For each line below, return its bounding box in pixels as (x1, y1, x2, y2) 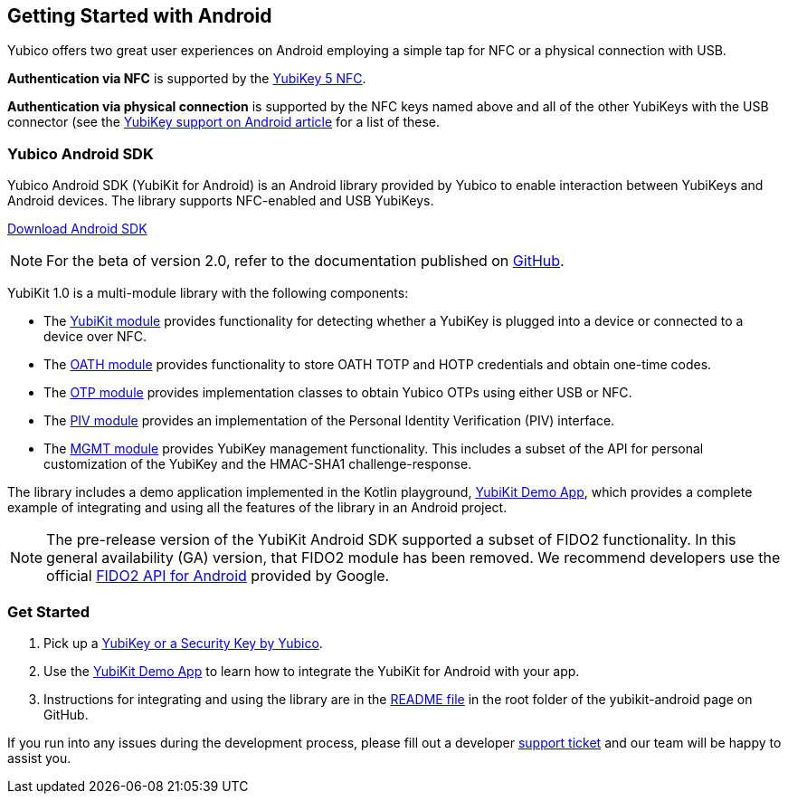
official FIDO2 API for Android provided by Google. (46, 567, 390, 586)
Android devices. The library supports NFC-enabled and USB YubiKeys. (7, 193, 434, 209)
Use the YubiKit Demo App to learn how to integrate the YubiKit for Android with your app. (43, 663, 580, 679)
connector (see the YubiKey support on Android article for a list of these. (7, 114, 441, 130)
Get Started (7, 602, 90, 621)
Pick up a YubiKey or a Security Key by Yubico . (43, 634, 323, 651)
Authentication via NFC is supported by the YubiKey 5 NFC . (7, 71, 366, 87)
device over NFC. (43, 329, 147, 345)
